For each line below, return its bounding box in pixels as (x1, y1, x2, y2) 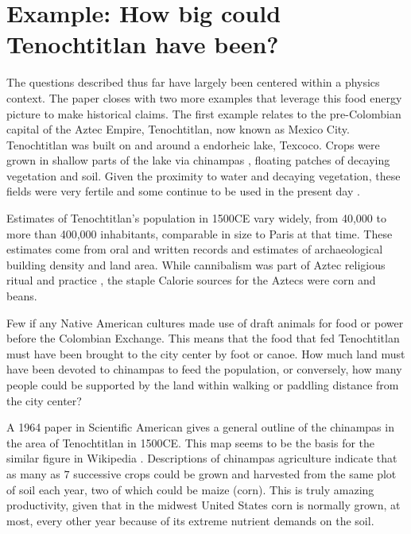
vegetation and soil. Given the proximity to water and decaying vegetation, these (6, 167, 401, 184)
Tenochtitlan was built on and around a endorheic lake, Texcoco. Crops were (6, 136, 380, 153)
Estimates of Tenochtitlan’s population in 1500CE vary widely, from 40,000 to (6, 210, 386, 226)
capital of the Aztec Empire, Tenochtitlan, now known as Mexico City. (6, 121, 350, 137)
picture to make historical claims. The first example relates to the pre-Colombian (6, 105, 401, 122)
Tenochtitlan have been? (6, 28, 279, 60)
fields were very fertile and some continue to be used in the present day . (6, 183, 360, 199)
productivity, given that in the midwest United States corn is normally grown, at (6, 497, 401, 513)
